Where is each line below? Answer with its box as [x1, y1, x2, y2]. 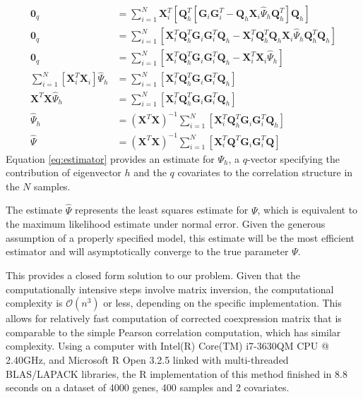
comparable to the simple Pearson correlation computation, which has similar [6, 324, 341, 339]
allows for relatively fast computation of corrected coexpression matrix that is [6, 311, 342, 326]
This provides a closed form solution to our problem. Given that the [6, 268, 301, 283]
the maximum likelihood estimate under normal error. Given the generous [6, 216, 326, 231]
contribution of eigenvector [6, 165, 121, 180]
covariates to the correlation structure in [177, 165, 353, 180]
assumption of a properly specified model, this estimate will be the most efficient [6, 230, 355, 245]
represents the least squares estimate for [75, 202, 249, 217]
